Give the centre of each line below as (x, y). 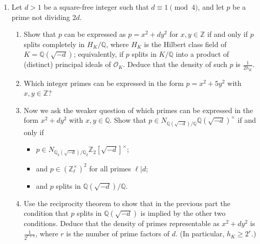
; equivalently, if (99, 54)
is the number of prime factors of (118, 234)
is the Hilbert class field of (185, 44)
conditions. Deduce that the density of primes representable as (122, 223)
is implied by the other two (183, 213)
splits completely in (54, 44)
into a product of (202, 54)
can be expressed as (95, 34)
